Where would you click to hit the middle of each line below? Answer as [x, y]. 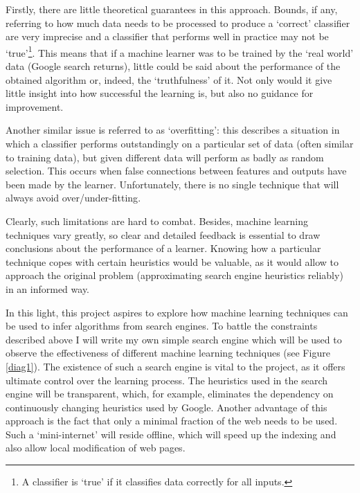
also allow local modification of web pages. [96, 448]
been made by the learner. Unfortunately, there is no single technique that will [172, 184]
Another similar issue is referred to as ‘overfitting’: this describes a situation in [173, 130]
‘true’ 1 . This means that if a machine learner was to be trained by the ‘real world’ [180, 51]
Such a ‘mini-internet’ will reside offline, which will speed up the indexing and [171, 434]
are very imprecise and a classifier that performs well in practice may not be [167, 36]
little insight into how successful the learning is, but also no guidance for [160, 93]
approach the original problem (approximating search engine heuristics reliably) [174, 275]
